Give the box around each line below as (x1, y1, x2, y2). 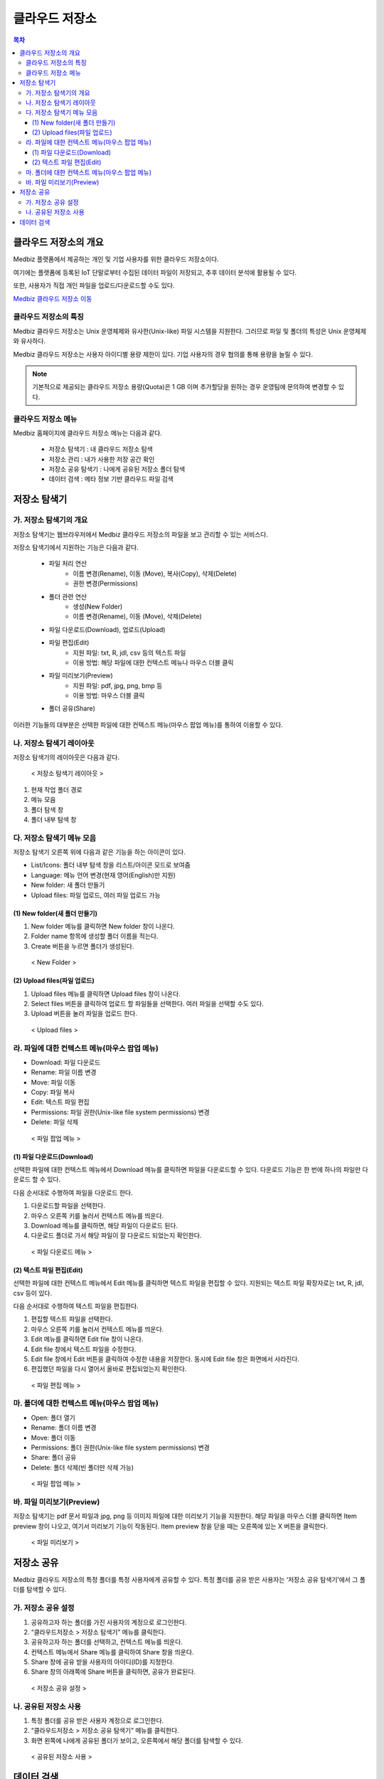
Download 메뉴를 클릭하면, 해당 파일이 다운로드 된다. (31, 1221, 178, 1230)
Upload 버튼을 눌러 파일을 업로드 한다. (31, 1009, 138, 1018)
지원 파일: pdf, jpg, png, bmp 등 (73, 681, 163, 690)
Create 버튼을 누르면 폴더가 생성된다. (31, 941, 134, 950)
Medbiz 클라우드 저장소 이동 (13, 294, 92, 302)
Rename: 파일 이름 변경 (31, 1068, 97, 1077)
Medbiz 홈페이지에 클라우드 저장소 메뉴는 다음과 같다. (13, 428, 163, 437)
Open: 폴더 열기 (31, 1413, 76, 1422)
